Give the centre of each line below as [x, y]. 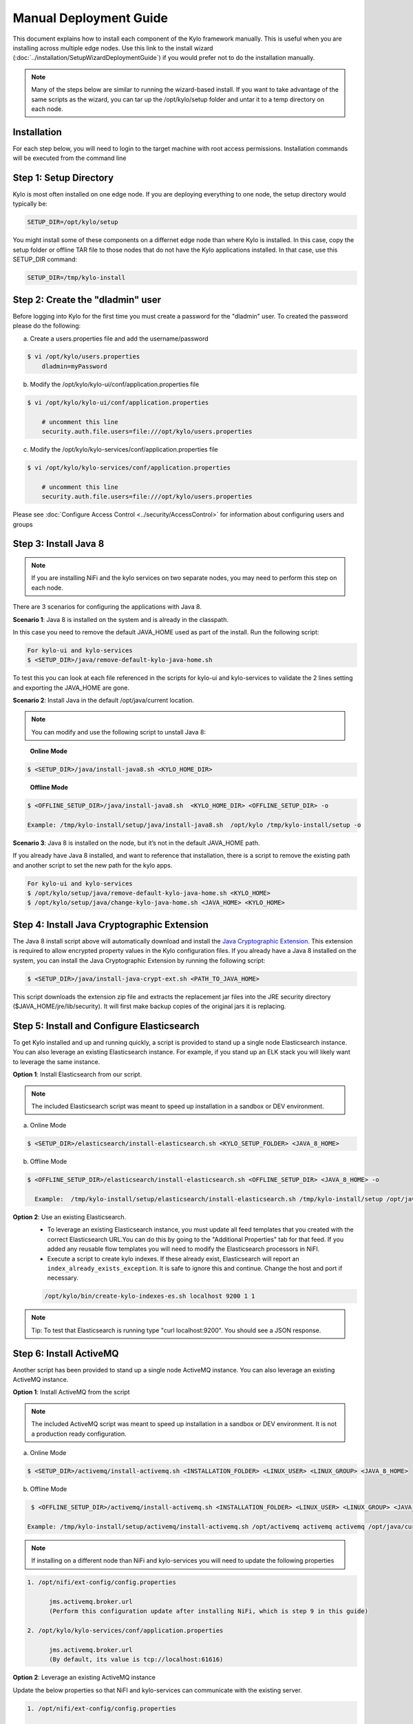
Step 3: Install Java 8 [59, 544]
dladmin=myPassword [75, 366]
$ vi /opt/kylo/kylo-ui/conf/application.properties [118, 402]
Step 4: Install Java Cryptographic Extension [111, 924]
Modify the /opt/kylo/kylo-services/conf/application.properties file [124, 449]
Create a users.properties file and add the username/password [119, 339]
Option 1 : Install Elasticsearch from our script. [77, 1074]
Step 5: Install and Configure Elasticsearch [106, 1026]
